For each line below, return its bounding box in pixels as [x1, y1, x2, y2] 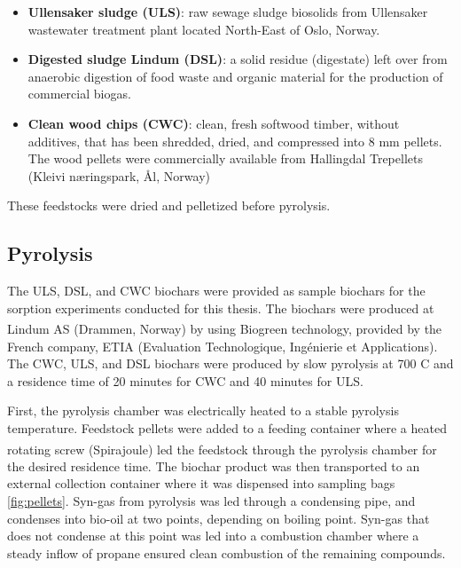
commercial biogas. [27, 84, 131, 103]
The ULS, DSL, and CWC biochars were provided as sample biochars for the [7, 281, 426, 300]
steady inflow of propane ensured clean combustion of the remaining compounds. [7, 543, 446, 562]
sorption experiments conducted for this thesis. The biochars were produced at [7, 298, 434, 317]
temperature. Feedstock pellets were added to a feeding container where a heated [7, 418, 447, 437]
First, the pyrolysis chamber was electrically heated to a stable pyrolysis [7, 401, 399, 420]
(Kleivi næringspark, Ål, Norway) [27, 166, 210, 185]
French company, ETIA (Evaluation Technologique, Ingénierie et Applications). [7, 336, 438, 355]
